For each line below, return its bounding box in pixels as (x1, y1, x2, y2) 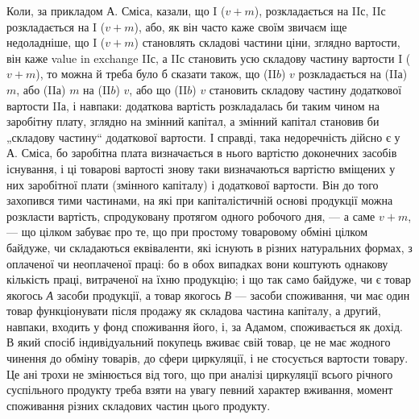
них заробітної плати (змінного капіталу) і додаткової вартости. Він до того (6, 176, 379, 193)
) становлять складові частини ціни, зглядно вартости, (134, 34, 400, 51)
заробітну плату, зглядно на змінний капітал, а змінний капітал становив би (6, 113, 380, 130)
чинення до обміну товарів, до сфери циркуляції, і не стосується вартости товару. (6, 350, 409, 367)
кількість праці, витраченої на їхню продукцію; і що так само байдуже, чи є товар (6, 271, 411, 288)
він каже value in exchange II (6, 49, 151, 66)
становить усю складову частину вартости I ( (188, 49, 411, 66)
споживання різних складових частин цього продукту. (6, 396, 271, 413)
